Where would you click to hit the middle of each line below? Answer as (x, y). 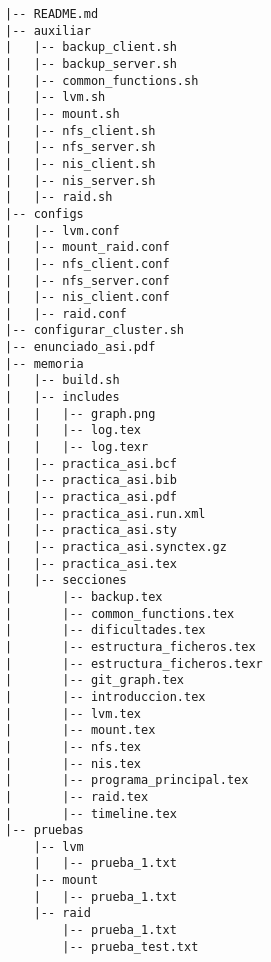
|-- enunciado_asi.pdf (80, 347)
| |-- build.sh (62, 380)
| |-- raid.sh (59, 197)
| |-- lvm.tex (73, 713)
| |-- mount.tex (80, 730)
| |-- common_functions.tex (120, 613)
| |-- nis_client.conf (87, 297)
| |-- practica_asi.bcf (91, 463)
